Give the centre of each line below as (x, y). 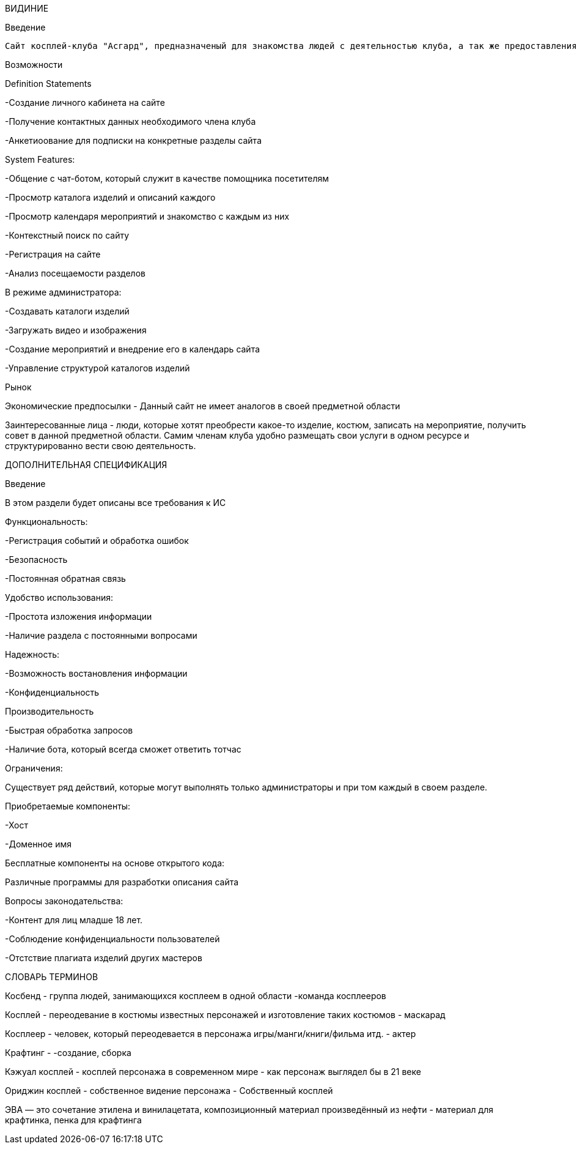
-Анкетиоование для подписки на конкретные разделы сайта (133, 140)
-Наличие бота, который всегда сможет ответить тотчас (123, 749)
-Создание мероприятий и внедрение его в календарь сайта (133, 349)
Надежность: (32, 654)
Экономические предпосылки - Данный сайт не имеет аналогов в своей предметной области (203, 406)
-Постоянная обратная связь (65, 578)
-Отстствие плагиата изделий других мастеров (104, 958)
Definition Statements (48, 84)
